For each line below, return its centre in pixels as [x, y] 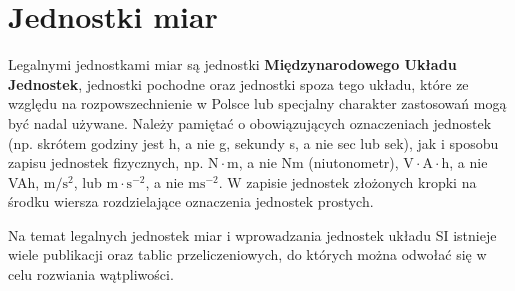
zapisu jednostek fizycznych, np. [106, 162]
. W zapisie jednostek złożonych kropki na [347, 181]
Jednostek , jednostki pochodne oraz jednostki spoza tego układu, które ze [238, 83]
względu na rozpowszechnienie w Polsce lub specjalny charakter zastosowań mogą [257, 103]
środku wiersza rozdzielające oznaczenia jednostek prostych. [191, 201]
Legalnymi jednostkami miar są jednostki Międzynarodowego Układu [232, 64]
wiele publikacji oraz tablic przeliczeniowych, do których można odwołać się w [247, 254]
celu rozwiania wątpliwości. [91, 274]
